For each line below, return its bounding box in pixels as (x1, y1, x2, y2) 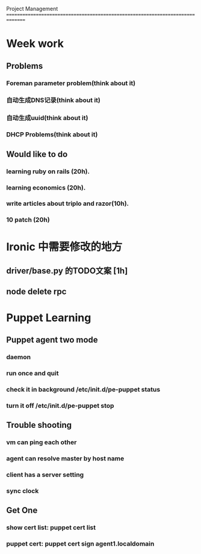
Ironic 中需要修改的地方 (6, 240, 122, 253)
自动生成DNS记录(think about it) (6, 96, 100, 104)
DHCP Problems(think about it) (6, 130, 98, 139)
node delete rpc (6, 287, 67, 297)
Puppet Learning (6, 311, 91, 325)
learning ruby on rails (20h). (6, 167, 90, 176)
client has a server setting (6, 470, 84, 479)
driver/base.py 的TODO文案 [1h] (6, 266, 128, 276)
